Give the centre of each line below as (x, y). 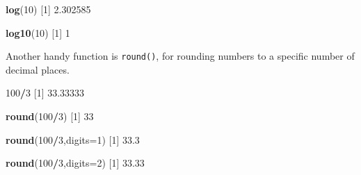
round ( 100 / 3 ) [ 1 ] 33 (50, 116)
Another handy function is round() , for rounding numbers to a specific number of (180, 56)
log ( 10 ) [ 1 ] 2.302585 (48, 9)
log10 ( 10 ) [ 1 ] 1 (38, 32)
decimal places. (38, 69)
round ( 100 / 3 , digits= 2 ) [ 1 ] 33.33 (75, 163)
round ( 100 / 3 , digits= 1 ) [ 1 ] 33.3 (73, 139)
